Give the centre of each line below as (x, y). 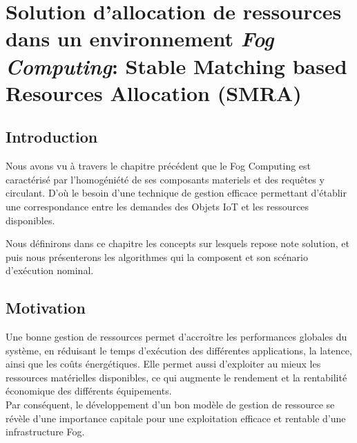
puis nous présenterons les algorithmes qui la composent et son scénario (157, 256)
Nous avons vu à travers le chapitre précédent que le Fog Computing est (158, 166)
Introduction (52, 137)
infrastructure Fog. (45, 432)
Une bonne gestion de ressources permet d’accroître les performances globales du (176, 337)
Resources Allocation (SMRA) (154, 92)
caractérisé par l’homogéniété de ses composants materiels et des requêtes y (165, 179)
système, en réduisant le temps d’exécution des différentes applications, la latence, (179, 350)
